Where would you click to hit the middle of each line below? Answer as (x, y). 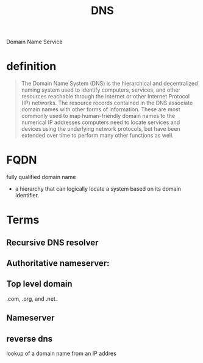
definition (31, 66)
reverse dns (30, 339)
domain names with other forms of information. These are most (101, 109)
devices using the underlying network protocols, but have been (101, 129)
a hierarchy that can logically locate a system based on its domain (98, 189)
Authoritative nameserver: (58, 263)
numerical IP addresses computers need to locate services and (101, 122)
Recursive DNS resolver (52, 242)
